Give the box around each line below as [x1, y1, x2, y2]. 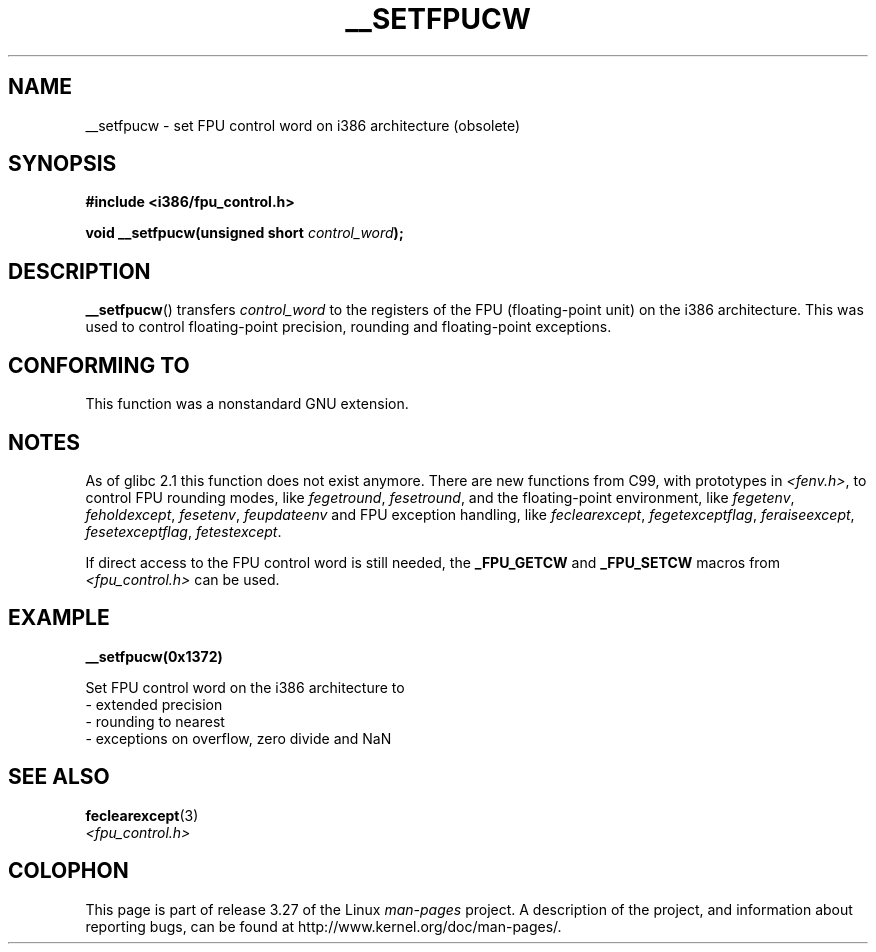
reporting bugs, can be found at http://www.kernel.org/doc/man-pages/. [85, 917, 562, 935]
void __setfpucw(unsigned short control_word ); [85, 224, 404, 242]
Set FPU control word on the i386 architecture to [85, 678, 405, 696]
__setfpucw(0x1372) [85, 647, 223, 665]
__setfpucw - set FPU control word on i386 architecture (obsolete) [85, 116, 521, 134]
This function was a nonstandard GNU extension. [85, 395, 409, 413]
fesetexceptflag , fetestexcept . [85, 522, 282, 540]
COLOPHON [8, 858, 129, 884]
